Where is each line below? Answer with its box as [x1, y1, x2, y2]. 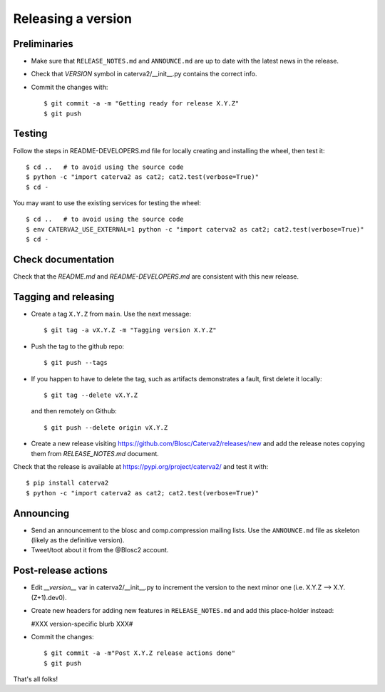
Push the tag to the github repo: [31, 342, 125, 351]
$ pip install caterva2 [26, 479, 109, 487]
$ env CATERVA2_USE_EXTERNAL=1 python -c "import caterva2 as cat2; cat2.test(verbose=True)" [26, 225, 364, 233]
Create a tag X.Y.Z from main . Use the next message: [31, 310, 192, 319]
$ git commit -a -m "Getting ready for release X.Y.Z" [43, 100, 240, 108]
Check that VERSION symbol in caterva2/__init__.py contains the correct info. [31, 70, 257, 78]
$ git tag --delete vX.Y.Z [43, 391, 138, 399]
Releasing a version [13, 11, 132, 26]
